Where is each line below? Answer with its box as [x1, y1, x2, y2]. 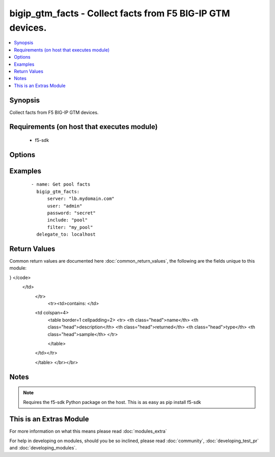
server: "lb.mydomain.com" [47, 196, 115, 201]
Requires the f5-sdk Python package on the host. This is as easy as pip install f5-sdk [23, 399, 201, 405]
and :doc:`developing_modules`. [9, 445, 77, 451]
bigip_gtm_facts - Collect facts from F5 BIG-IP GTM [9, 8, 230, 19]
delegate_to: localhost [36, 232, 96, 237]
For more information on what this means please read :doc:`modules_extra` [9, 428, 168, 435]
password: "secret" [47, 210, 96, 216]
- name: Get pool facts [31, 182, 91, 187]
